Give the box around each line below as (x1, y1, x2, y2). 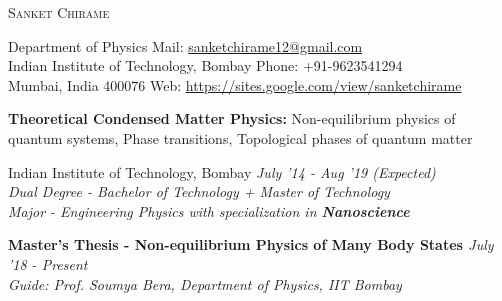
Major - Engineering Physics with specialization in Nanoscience (8, 200, 410, 221)
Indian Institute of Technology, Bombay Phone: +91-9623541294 (8, 55, 403, 76)
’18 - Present (8, 253, 88, 274)
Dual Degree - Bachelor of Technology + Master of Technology (8, 181, 390, 202)
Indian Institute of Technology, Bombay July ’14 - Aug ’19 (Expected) (8, 161, 436, 182)
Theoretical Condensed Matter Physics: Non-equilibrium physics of (8, 108, 456, 129)
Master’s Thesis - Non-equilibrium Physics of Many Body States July (8, 234, 494, 255)
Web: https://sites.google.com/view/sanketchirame (149, 74, 462, 95)
